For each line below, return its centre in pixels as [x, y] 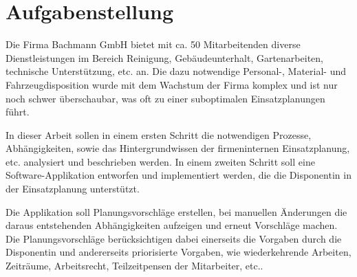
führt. [18, 112]
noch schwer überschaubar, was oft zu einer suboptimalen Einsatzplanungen [165, 98]
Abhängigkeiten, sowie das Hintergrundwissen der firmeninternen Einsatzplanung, [178, 148]
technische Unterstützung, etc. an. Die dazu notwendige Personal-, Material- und [176, 71]
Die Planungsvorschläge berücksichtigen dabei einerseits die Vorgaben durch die [174, 238]
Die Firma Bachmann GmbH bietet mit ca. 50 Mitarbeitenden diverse [153, 44]
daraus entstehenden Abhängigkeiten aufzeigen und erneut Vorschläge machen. [172, 225]
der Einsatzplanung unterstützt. [73, 189]
